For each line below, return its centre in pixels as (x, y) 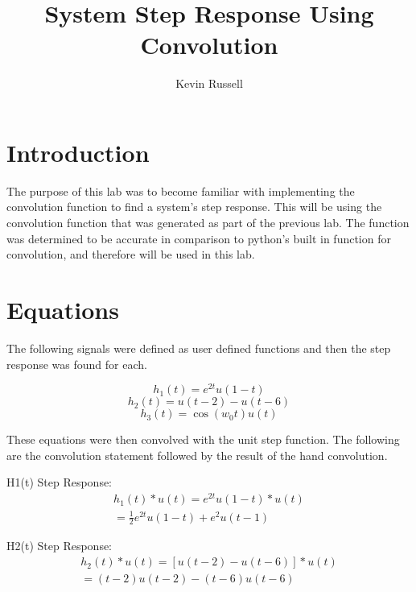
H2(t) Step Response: (60, 546)
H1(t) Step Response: (60, 482)
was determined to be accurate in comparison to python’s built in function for (199, 238)
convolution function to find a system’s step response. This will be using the (194, 207)
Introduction (78, 152)
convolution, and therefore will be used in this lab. (131, 254)
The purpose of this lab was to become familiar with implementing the (181, 190)
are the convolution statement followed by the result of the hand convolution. (197, 455)
